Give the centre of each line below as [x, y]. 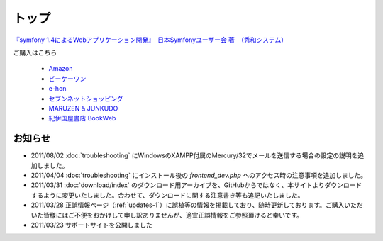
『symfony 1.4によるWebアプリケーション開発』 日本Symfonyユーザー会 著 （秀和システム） [150, 40]
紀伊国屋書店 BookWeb [82, 118]
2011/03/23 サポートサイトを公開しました [91, 225]
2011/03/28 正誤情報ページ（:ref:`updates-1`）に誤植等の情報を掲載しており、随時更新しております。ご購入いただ [197, 205]
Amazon [61, 69]
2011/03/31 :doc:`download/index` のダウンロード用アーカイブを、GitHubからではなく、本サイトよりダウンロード [196, 185]
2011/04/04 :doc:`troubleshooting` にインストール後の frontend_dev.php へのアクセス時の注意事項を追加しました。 [199, 175]
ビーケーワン [67, 79]
